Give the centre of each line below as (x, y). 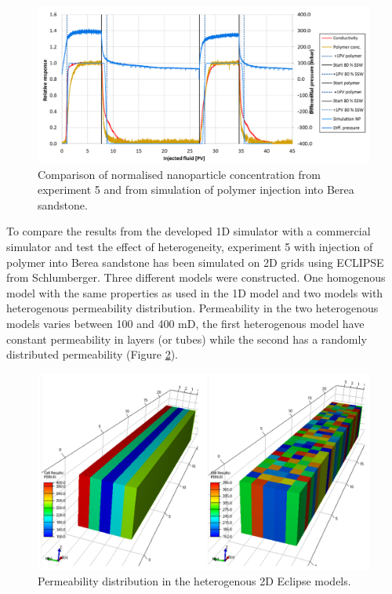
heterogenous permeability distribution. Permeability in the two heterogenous (192, 308)
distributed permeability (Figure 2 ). (92, 354)
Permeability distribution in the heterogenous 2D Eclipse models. (194, 581)
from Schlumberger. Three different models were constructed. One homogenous (196, 277)
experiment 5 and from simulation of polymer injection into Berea (196, 189)
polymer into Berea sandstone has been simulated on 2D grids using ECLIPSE (195, 262)
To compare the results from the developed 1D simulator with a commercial (189, 231)
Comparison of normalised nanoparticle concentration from (179, 174)
